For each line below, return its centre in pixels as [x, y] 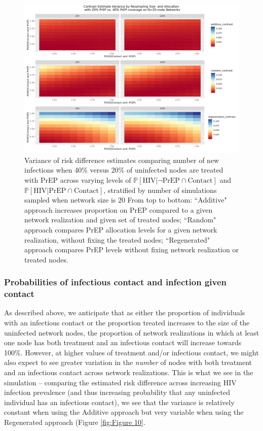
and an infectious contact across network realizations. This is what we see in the [129, 372]
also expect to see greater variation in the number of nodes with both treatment [128, 362]
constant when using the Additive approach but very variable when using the [124, 412]
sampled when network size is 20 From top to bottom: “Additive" [126, 200]
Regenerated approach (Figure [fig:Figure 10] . [75, 422]
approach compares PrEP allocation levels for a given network [121, 229]
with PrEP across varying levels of [78, 179]
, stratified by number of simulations [160, 190]
